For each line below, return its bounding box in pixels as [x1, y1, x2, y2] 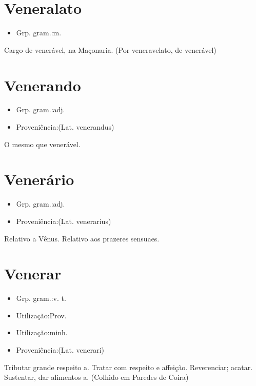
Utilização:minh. [16, 327, 68, 338]
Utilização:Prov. [16, 310, 67, 320]
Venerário [4, 169, 74, 190]
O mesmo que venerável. [4, 138, 81, 149]
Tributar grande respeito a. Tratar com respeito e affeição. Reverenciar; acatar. [4, 361, 253, 372]
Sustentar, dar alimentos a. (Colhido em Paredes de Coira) [4, 372, 189, 382]
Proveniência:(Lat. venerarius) [16, 215, 111, 226]
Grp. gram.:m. [16, 27, 62, 38]
